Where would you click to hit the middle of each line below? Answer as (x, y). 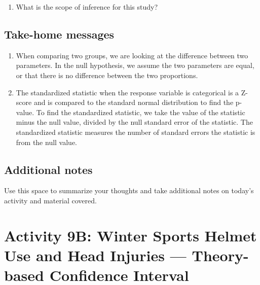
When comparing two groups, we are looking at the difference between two (132, 55)
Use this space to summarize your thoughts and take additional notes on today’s (129, 190)
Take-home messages (59, 34)
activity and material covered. (50, 200)
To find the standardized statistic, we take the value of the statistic (141, 112)
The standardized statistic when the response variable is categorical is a (127, 92)
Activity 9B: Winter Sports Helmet (131, 235)
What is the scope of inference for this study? (87, 7)
